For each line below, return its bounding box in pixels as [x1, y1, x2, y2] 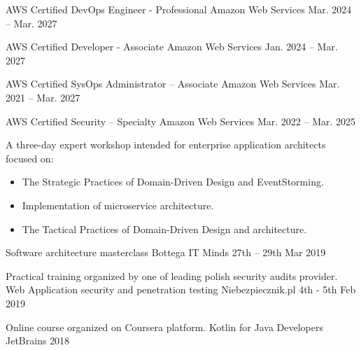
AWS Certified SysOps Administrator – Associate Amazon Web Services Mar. [6, 76, 340, 91]
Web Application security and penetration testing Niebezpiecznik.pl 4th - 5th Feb [6, 282, 356, 297]
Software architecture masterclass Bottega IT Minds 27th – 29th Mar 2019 [6, 245, 326, 260]
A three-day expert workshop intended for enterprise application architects [6, 137, 326, 152]
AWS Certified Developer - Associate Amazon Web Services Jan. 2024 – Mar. [6, 39, 338, 54]
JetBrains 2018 [6, 333, 70, 348]
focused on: [6, 150, 54, 165]
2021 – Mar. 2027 [6, 90, 80, 104]
